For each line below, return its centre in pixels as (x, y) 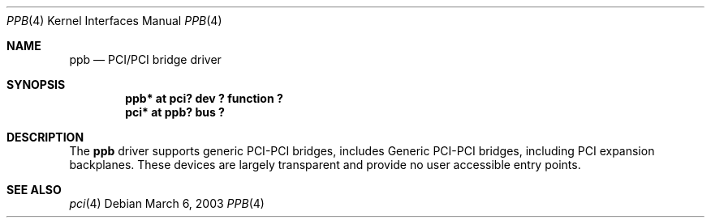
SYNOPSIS (36, 85)
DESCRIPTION (45, 137)
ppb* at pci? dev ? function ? (204, 98)
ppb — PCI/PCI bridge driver (145, 59)
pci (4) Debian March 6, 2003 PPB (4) (167, 203)
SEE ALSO (34, 190)
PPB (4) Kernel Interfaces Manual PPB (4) (114, 21)
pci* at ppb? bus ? (175, 112)
